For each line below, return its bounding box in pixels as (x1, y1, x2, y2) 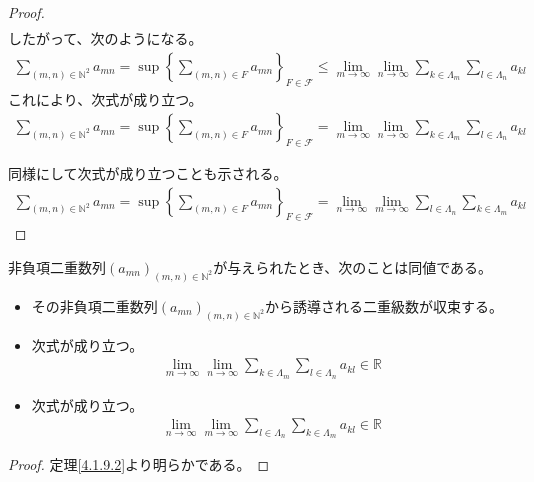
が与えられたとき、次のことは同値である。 (213, 256, 493, 277)
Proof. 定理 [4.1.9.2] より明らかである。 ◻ (8, 454, 270, 475)
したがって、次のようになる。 (8, 28, 203, 49)
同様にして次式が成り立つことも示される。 (8, 162, 288, 183)
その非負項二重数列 (31, 295, 158, 316)
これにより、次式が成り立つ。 (8, 88, 203, 109)
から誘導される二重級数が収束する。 (264, 295, 503, 316)
